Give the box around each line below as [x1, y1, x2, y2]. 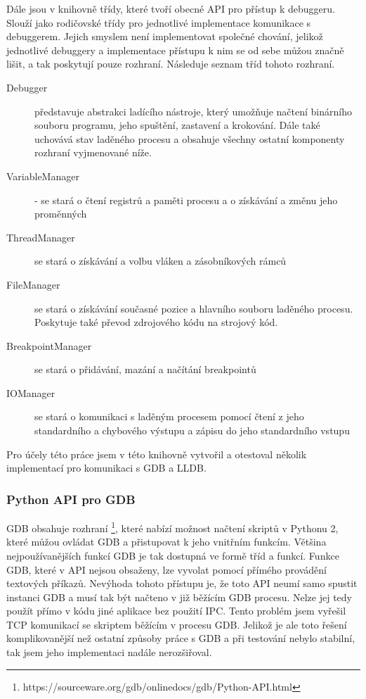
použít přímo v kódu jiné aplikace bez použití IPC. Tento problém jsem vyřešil [6, 603, 346, 618]
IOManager [6, 385, 55, 400]
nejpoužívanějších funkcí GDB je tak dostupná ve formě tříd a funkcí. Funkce [6, 548, 339, 562]
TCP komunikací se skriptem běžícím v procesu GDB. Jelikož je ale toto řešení [6, 617, 347, 631]
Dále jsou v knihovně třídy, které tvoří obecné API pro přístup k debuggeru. [6, 1, 335, 15]
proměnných [34, 206, 87, 221]
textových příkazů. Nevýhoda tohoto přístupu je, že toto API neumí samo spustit [6, 576, 358, 591]
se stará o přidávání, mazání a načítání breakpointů [34, 362, 256, 377]
